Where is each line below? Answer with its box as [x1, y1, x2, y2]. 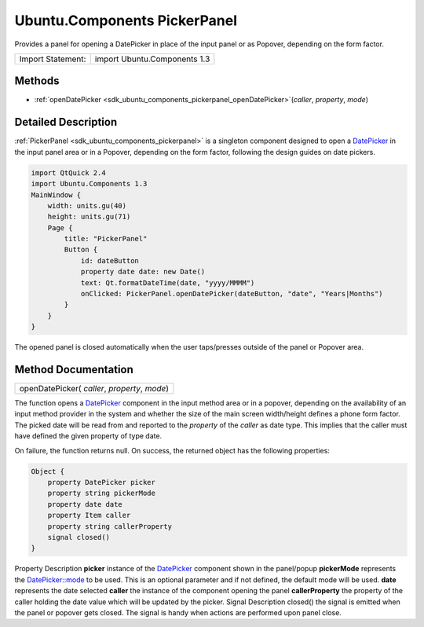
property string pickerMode [47, 489, 156, 498]
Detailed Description [14, 115, 118, 129]
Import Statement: [19, 53, 86, 64]
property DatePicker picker [47, 478, 156, 487]
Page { [47, 223, 73, 232]
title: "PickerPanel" [64, 234, 148, 244]
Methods [14, 75, 60, 88]
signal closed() [47, 533, 110, 541]
